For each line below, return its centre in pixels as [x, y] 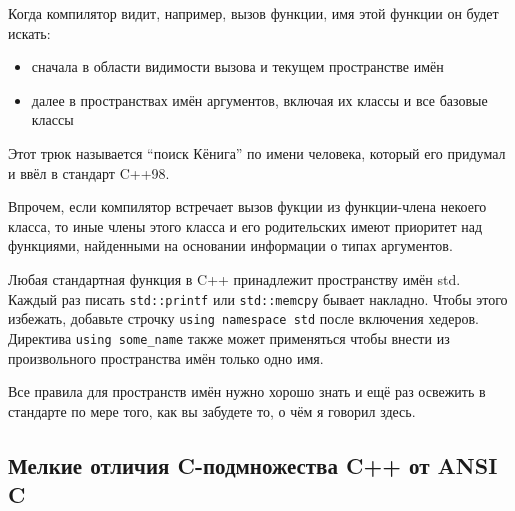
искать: [29, 32]
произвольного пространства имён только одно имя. [166, 357]
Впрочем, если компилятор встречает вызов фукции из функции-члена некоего [247, 206]
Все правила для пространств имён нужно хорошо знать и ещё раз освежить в [247, 391]
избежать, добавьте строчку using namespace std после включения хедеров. [243, 318]
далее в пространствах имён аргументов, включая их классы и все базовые [259, 99]
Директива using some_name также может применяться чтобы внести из [229, 337]
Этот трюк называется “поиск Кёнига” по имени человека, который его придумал [257, 152]
